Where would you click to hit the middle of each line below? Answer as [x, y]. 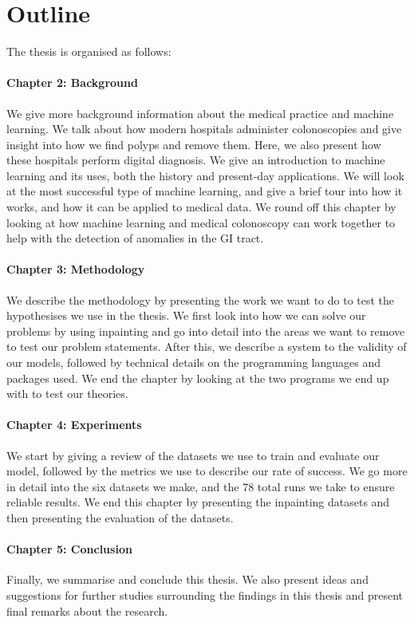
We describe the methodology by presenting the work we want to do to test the [201, 299]
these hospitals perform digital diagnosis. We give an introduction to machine [196, 160]
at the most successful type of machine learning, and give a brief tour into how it [205, 191]
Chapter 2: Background [72, 83]
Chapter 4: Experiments [74, 425]
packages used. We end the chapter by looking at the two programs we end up [198, 378]
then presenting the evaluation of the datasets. [120, 517]
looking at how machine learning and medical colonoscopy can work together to [201, 222]
